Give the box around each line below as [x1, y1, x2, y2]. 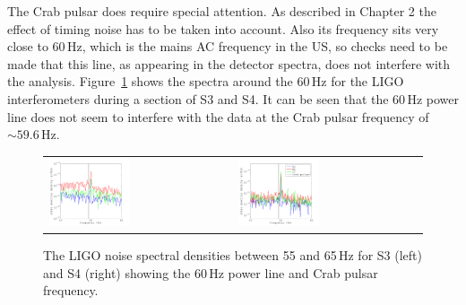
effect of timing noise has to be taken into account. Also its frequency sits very [7, 19, 439, 38]
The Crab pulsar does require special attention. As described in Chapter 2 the [7, 2, 436, 20]
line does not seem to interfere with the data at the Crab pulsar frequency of [7, 107, 429, 126]
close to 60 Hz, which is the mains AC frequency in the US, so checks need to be [7, 37, 448, 56]
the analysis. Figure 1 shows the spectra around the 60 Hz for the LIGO [7, 72, 404, 91]
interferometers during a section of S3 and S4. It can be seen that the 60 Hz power [7, 89, 460, 108]
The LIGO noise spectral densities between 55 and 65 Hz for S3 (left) [43, 246, 422, 265]
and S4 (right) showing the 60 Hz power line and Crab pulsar [43, 263, 378, 282]
